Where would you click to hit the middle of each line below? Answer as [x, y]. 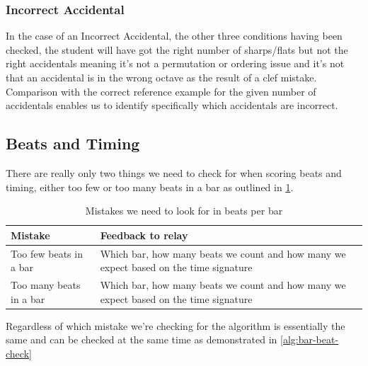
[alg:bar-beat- [309, 339]
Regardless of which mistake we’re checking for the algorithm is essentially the [176, 325]
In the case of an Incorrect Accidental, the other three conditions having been [174, 36]
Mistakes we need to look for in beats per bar [184, 211]
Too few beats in [47, 253]
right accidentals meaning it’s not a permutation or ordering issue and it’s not [175, 63]
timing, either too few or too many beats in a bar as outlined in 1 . [150, 187]
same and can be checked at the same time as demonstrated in [142, 339]
